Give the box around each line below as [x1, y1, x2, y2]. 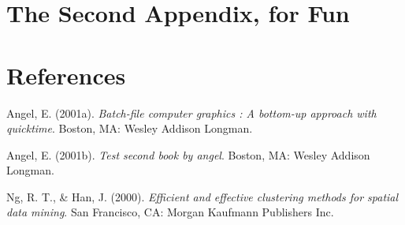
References [6, 58, 126, 91]
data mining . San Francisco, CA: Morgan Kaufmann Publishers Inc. [6, 204, 334, 220]
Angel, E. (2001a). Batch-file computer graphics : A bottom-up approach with [6, 104, 377, 121]
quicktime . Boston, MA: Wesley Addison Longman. [6, 120, 253, 137]
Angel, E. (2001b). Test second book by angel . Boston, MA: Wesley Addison [6, 146, 370, 163]
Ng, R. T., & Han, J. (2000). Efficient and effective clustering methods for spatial [6, 188, 399, 204]
